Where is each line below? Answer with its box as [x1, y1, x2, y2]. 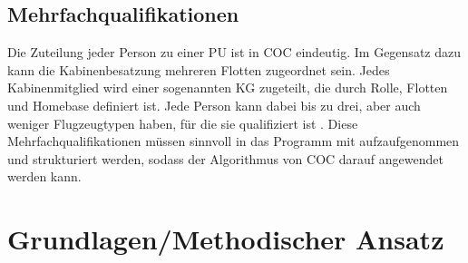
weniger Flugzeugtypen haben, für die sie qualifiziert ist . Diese [7, 113, 358, 132]
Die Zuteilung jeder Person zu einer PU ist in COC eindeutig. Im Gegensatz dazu [7, 43, 461, 62]
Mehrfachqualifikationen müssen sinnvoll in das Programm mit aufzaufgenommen [7, 131, 460, 151]
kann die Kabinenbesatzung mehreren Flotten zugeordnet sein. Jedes [7, 60, 390, 79]
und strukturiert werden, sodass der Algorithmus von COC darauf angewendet [7, 149, 444, 168]
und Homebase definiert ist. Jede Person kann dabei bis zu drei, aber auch [7, 95, 421, 114]
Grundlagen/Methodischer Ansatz [7, 220, 444, 258]
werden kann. [7, 167, 82, 186]
